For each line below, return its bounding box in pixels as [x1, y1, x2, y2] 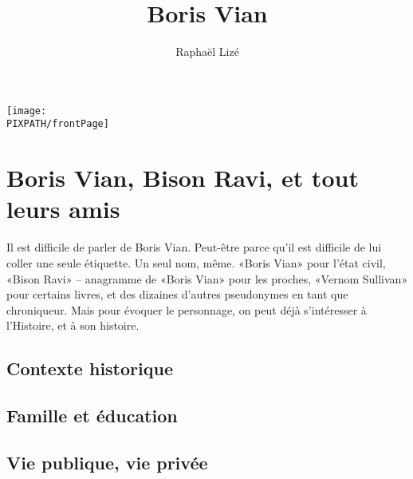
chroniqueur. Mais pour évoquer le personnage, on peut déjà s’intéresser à [6, 301, 367, 318]
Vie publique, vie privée [6, 449, 208, 474]
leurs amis [6, 192, 120, 225]
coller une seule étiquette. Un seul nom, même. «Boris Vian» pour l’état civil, [6, 254, 386, 271]
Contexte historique [6, 356, 173, 381]
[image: [6, 105, 47, 117]
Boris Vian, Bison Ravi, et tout [6, 161, 359, 194]
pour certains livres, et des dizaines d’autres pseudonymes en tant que [6, 286, 348, 303]
